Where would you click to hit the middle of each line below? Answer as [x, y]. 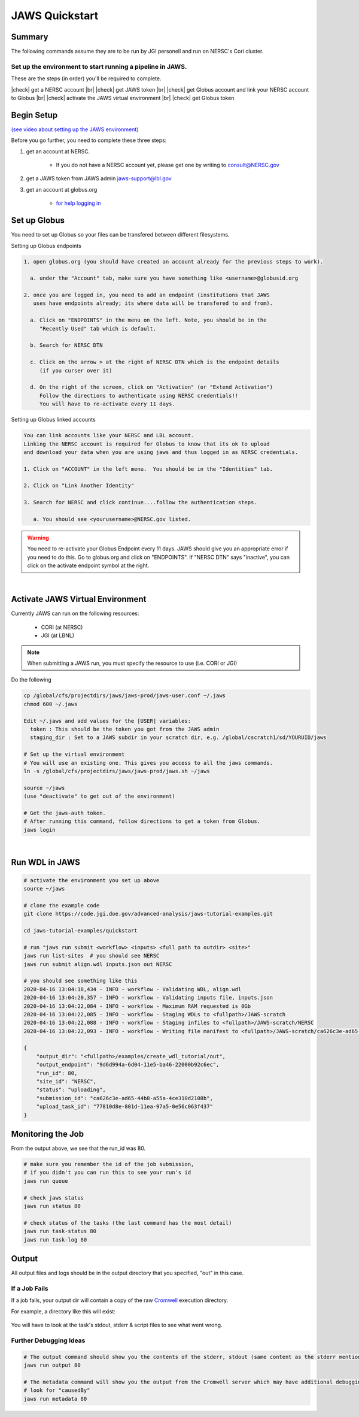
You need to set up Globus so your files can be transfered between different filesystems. [120, 235]
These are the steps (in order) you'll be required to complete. [86, 78]
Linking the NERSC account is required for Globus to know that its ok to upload [147, 444]
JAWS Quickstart [55, 16]
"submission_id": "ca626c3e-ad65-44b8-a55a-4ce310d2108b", [125, 1098]
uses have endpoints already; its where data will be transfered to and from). [153, 303]
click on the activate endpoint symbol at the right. [88, 565]
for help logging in [78, 203]
